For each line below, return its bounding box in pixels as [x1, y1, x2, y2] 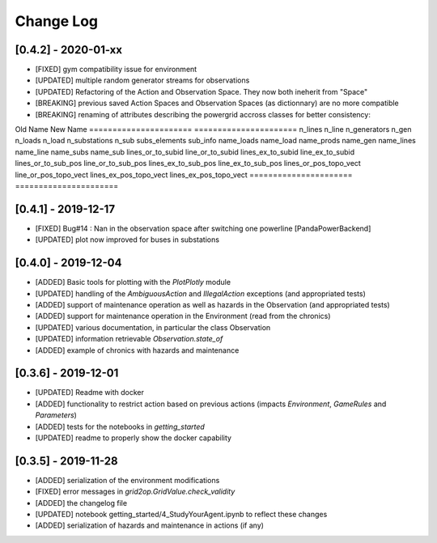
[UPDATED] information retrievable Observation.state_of [35, 334, 223, 344]
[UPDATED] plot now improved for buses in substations [35, 235, 220, 244]
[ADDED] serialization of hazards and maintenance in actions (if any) [35, 520, 265, 530]
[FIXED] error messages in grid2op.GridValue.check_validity [35, 486, 235, 497]
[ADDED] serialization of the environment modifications [35, 475, 220, 485]
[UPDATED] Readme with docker [35, 388, 145, 397]
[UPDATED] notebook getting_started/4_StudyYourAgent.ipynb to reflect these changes [35, 510, 328, 520]
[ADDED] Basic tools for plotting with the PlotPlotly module [35, 278, 231, 287]
